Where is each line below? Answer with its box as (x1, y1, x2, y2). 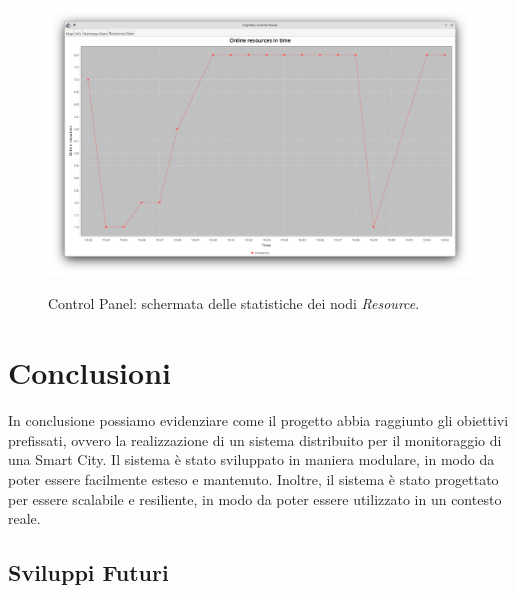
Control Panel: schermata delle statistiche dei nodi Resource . (48, 293, 420, 314)
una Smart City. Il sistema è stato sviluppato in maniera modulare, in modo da (8, 449, 495, 470)
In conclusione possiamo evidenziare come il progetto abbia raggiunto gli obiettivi (8, 410, 509, 431)
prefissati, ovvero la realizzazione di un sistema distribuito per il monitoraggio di (8, 429, 502, 450)
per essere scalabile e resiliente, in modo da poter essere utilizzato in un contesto (8, 488, 502, 509)
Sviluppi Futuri (8, 557, 169, 588)
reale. (8, 508, 41, 529)
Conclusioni (8, 352, 171, 393)
